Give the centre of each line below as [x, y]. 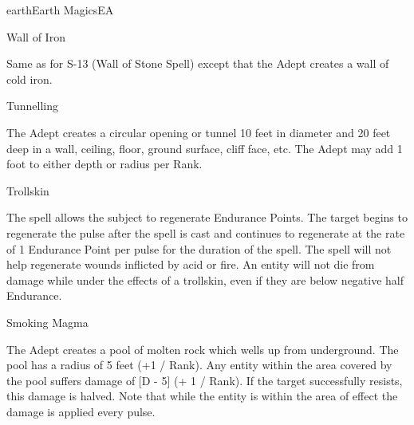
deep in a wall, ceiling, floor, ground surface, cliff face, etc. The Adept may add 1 [205, 148]
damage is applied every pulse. [81, 411]
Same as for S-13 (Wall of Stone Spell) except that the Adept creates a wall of [198, 63]
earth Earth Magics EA [60, 10]
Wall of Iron [36, 36]
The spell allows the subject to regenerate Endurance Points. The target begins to [207, 217]
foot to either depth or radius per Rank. [104, 164]
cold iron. [30, 79]
